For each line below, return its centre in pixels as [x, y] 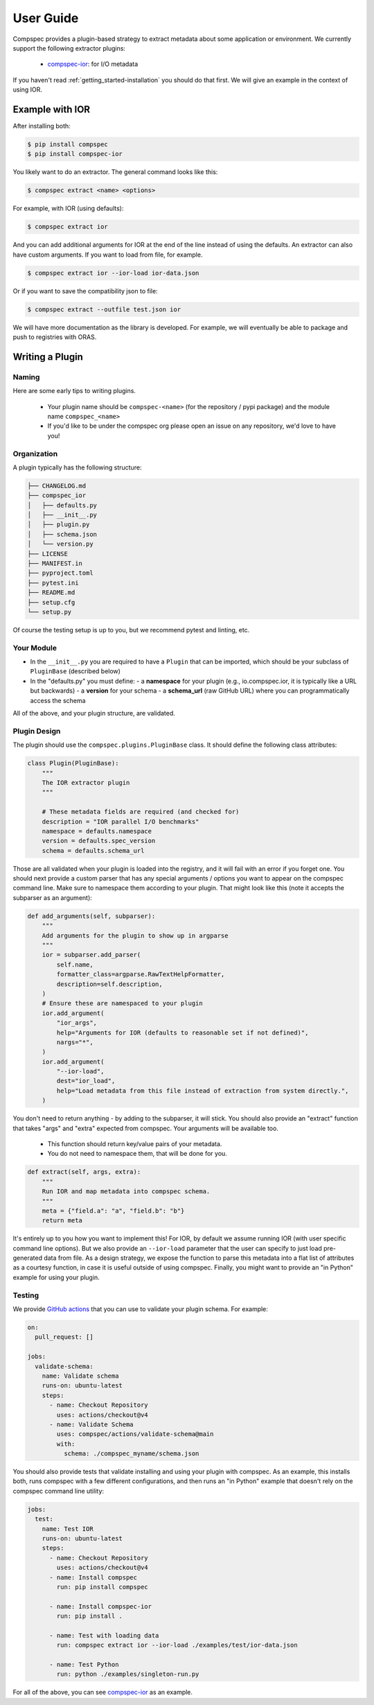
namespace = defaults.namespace [97, 831]
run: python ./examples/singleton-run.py [128, 1674]
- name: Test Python [84, 1665]
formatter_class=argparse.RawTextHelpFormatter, [141, 975]
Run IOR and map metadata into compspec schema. [126, 1192]
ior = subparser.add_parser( [91, 955]
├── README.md [51, 592]
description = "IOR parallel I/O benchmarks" [121, 821]
